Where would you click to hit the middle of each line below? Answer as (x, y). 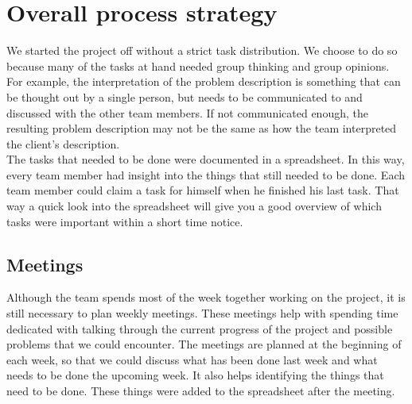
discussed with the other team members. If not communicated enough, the (187, 112)
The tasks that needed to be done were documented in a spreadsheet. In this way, (206, 159)
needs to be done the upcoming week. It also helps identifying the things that (195, 375)
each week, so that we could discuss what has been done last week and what (192, 359)
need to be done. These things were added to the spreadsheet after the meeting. (201, 391)
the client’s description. (63, 143)
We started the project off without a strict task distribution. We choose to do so (202, 50)
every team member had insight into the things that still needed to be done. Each (206, 174)
